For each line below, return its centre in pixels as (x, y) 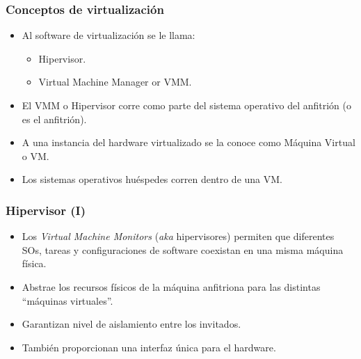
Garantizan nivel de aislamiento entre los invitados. (131, 324)
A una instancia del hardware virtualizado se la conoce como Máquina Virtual (188, 142)
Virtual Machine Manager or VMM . (115, 82)
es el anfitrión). (54, 119)
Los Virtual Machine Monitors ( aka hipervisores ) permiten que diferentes (178, 236)
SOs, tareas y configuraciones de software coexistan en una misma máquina (183, 249)
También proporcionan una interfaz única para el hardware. (149, 347)
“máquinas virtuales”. (67, 300)
